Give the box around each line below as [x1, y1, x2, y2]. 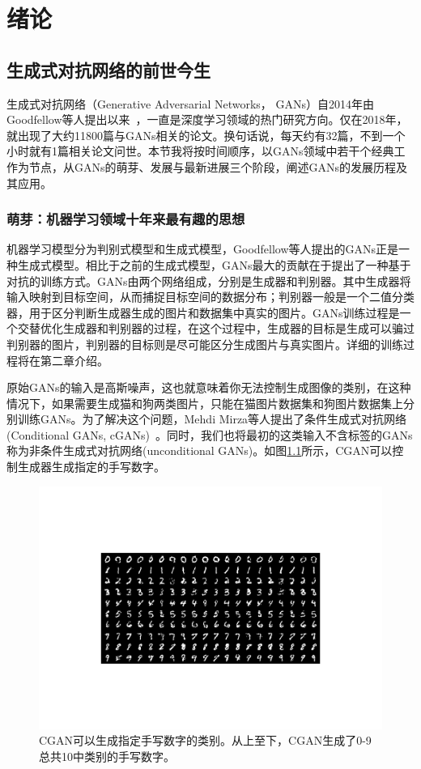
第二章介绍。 [40, 351, 108, 368]
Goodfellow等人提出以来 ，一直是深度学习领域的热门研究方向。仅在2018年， [6, 111, 408, 128]
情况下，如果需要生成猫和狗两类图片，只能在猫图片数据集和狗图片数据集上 [6, 394, 403, 411]
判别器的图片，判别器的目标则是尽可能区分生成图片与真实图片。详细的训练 [6, 335, 403, 352]
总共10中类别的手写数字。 [39, 747, 175, 764]
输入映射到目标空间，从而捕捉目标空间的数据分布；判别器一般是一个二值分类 [6, 288, 415, 305]
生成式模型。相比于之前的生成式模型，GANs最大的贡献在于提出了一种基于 [17, 256, 411, 273]
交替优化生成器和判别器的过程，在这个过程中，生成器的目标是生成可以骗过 [17, 320, 415, 337]
